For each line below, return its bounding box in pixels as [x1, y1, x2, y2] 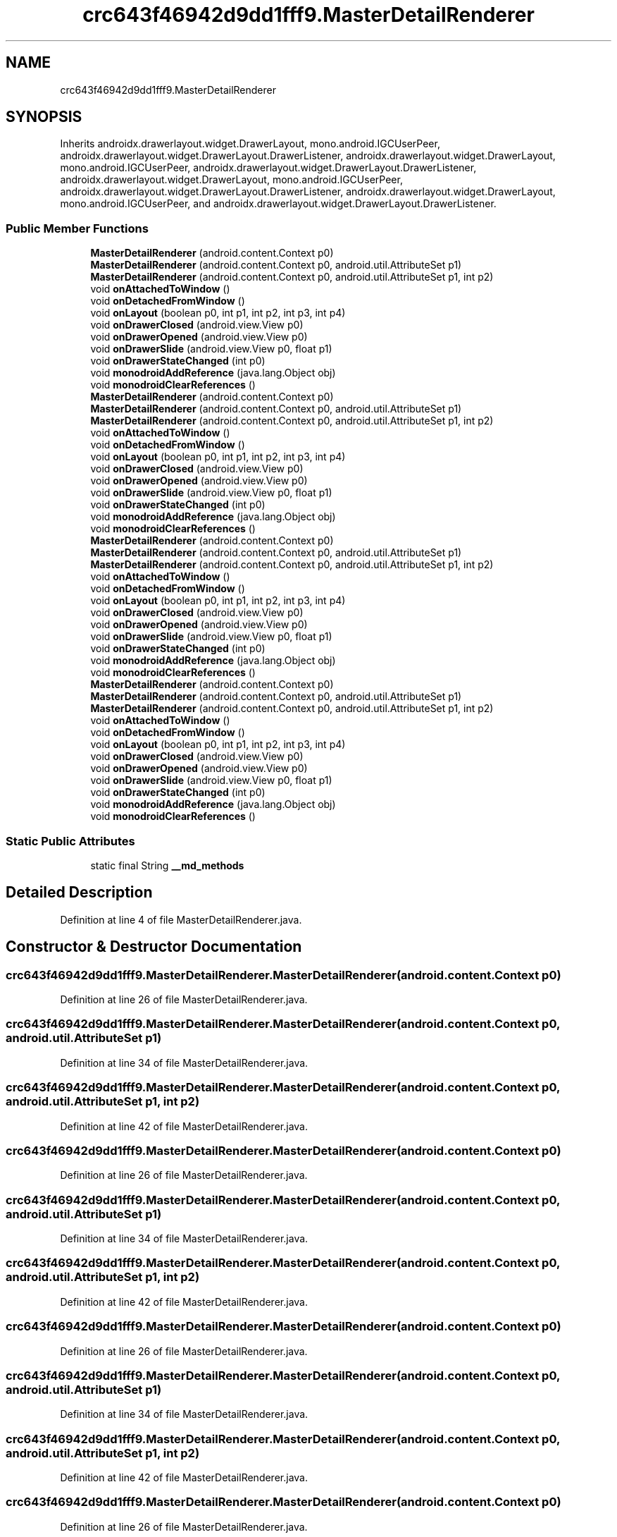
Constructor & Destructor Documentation [6, 938, 302, 956]
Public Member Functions [6, 221, 149, 235]
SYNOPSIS [6, 108, 82, 126]
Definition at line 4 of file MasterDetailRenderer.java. [60, 913, 302, 926]
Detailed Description [6, 883, 153, 902]
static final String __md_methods [90, 859, 244, 871]
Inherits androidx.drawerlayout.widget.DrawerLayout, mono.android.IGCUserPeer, [60, 137, 440, 150]
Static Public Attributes [6, 833, 135, 848]
